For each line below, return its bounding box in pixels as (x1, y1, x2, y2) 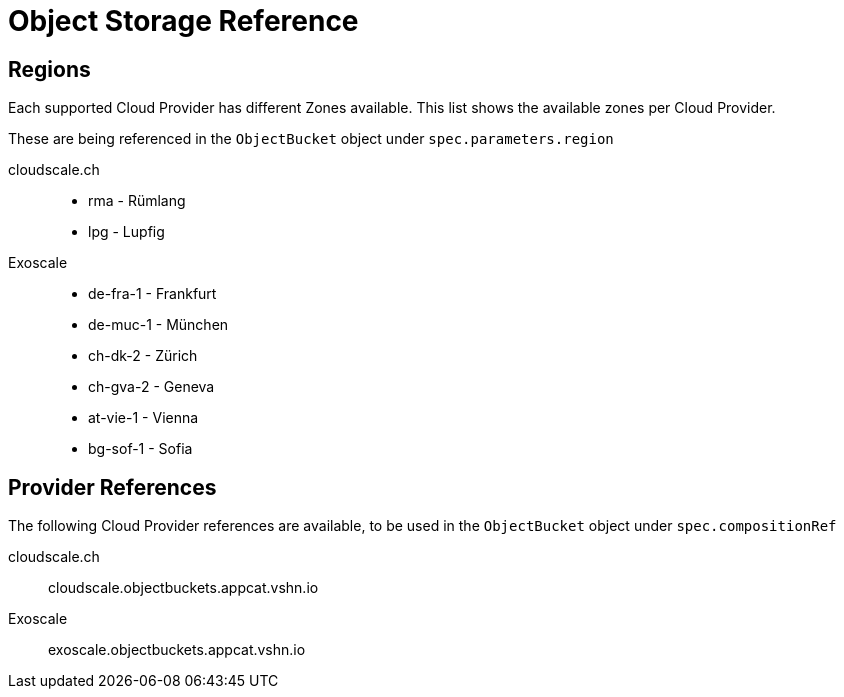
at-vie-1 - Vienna (88, 409, 199, 427)
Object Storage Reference (8, 4, 359, 38)
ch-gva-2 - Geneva (88, 378, 215, 396)
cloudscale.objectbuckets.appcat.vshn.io (48, 579, 319, 597)
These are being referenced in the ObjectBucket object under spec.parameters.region (8, 130, 614, 148)
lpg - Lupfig (88, 223, 165, 241)
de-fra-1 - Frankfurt (88, 285, 217, 303)
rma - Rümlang (88, 192, 186, 210)
